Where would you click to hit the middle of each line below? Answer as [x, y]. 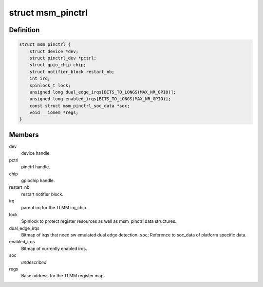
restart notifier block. [42, 194]
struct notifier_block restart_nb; [72, 72]
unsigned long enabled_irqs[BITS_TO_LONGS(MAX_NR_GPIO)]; [100, 99]
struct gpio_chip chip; [58, 65]
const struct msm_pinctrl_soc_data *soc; [80, 106]
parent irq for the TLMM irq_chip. [54, 208]
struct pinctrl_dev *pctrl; [63, 58]
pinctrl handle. [36, 167]
